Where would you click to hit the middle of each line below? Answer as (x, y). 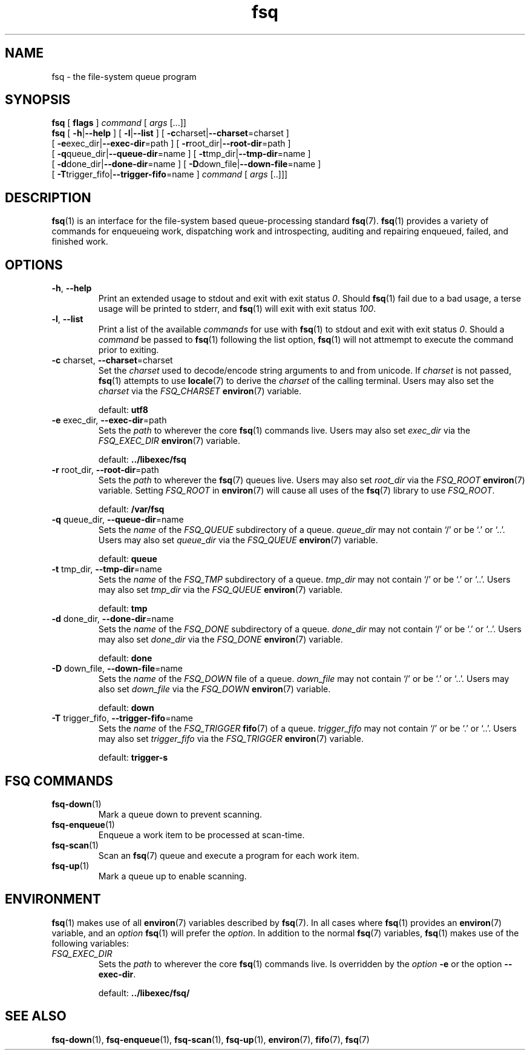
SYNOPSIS (38, 100)
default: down (126, 708)
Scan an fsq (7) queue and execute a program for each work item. (229, 855)
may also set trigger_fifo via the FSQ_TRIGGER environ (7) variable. (231, 739)
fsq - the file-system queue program (124, 76)
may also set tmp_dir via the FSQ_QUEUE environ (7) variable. (221, 590)
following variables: (90, 943)
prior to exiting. (129, 350)
